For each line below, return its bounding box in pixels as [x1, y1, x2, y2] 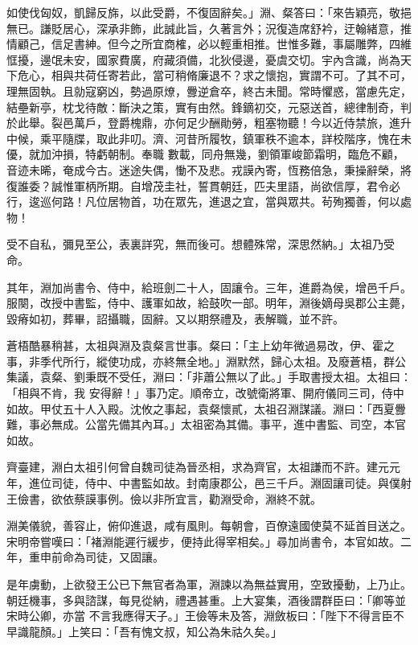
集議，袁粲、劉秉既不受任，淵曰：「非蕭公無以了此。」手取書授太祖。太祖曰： [6, 368, 412, 385]
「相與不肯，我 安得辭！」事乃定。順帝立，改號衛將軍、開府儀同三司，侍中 [6, 384, 404, 401]
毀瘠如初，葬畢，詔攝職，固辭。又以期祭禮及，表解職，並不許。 [6, 310, 344, 327]
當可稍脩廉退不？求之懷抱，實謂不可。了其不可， [152, 67, 412, 84]
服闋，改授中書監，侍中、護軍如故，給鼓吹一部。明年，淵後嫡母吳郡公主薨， [6, 294, 412, 311]
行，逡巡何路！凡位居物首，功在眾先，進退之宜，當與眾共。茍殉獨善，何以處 [6, 193, 412, 210]
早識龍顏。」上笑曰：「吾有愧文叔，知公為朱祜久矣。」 [6, 622, 282, 639]
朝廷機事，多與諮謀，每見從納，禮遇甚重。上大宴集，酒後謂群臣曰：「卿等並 [6, 591, 406, 608]
